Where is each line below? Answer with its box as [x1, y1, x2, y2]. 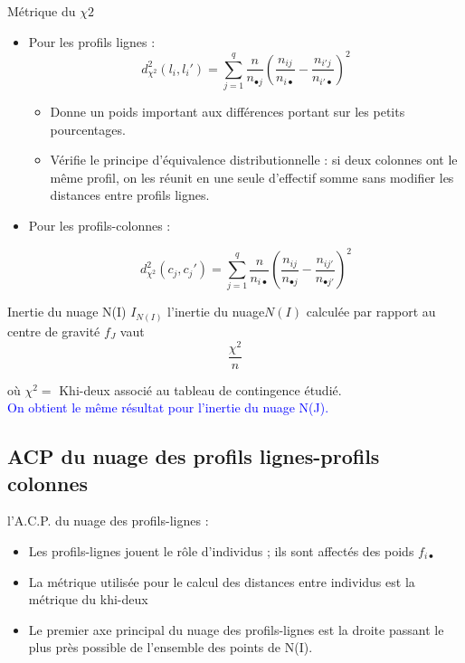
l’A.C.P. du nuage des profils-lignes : [7, 511, 209, 530]
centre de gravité [7, 321, 100, 340]
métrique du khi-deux [28, 590, 148, 609]
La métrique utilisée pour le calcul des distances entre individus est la [28, 572, 415, 591]
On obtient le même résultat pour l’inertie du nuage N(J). [7, 398, 329, 417]
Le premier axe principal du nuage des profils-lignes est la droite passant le [28, 620, 444, 639]
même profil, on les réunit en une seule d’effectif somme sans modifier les [50, 167, 454, 186]
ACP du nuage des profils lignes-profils [7, 442, 380, 470]
